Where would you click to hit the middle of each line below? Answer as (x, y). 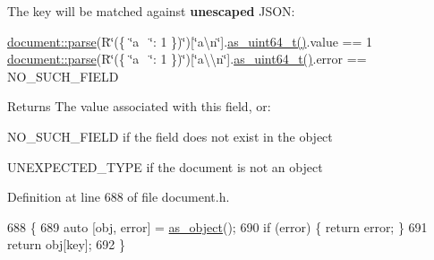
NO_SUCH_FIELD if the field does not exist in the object (170, 136)
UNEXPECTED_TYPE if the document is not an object (165, 166)
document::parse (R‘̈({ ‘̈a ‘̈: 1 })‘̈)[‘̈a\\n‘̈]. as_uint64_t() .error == (187, 59)
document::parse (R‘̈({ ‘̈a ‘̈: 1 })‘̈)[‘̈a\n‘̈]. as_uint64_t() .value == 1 (190, 41)
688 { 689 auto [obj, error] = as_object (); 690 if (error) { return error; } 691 (217, 226)
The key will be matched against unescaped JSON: (151, 11)
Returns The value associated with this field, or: (139, 106)
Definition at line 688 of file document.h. (119, 197)
